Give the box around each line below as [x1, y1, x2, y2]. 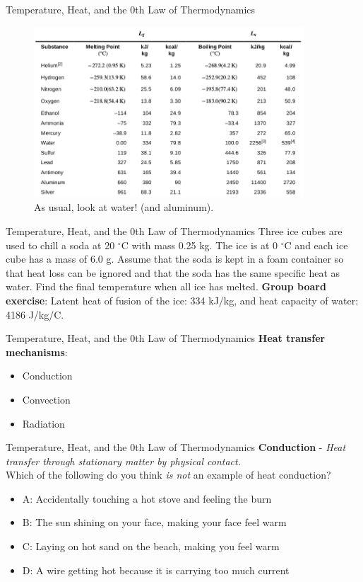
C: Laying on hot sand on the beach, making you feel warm [22, 539, 280, 554]
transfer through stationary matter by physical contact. [6, 453, 241, 468]
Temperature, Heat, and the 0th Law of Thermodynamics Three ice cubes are [6, 223, 343, 238]
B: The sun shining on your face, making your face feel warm [22, 515, 287, 530]
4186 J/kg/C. [6, 307, 64, 321]
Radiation [22, 416, 65, 430]
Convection [22, 392, 71, 406]
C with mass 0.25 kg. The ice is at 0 [121, 237, 278, 252]
